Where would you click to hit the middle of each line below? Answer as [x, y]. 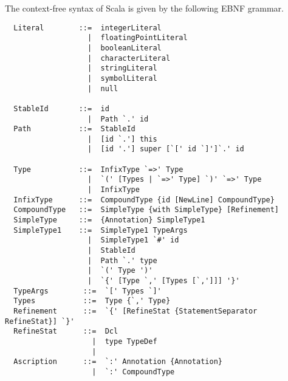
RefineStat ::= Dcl [66, 331]
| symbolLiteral [122, 78]
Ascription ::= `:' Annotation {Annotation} [118, 362]
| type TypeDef [125, 341]
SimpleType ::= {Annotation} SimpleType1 [109, 220]
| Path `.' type [122, 260]
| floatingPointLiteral [138, 38]
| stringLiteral [122, 68]
